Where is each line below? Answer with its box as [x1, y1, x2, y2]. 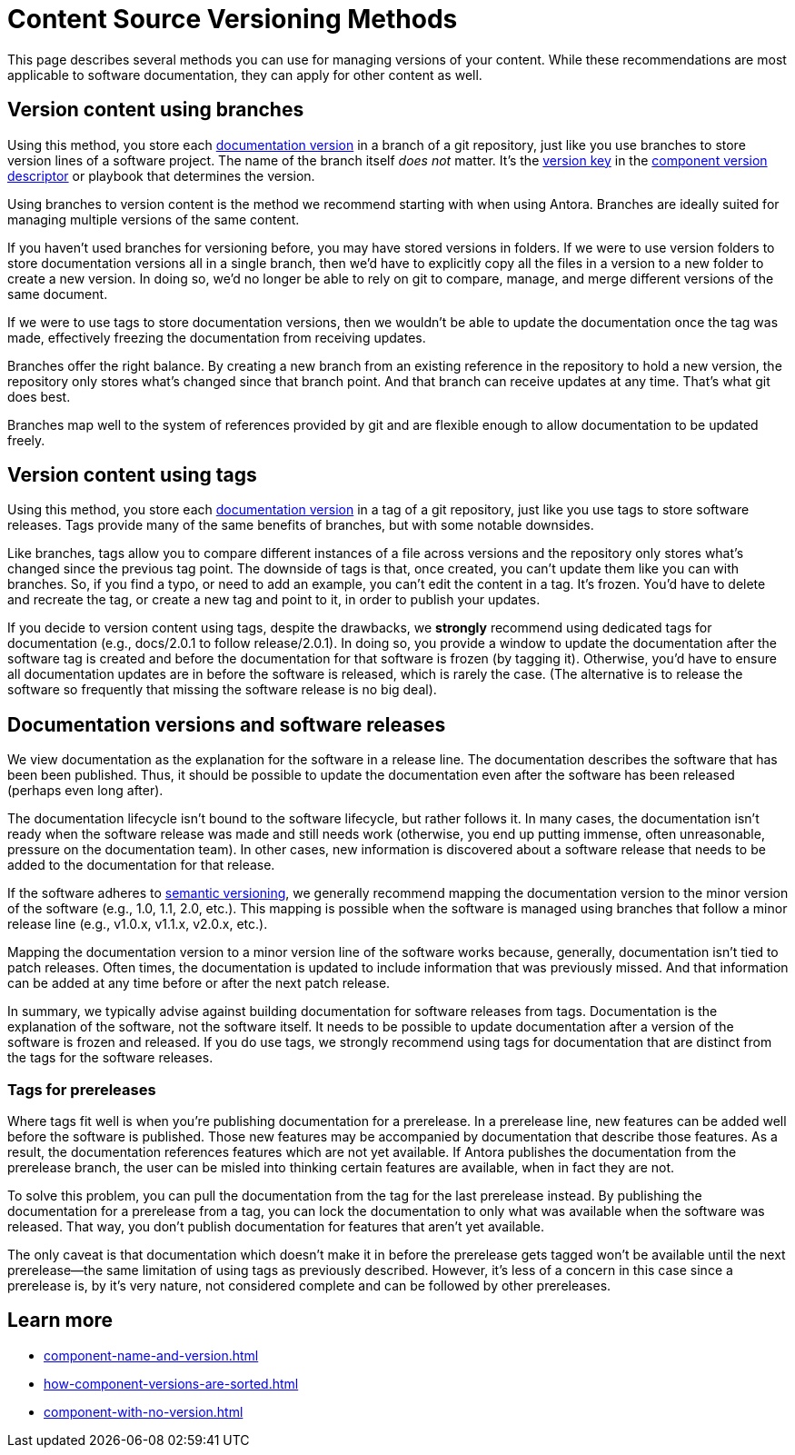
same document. [7, 285, 108, 302]
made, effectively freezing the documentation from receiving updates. [7, 329, 426, 345]
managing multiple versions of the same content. [7, 211, 300, 227]
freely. [7, 432, 45, 448]
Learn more [7, 1309, 114, 1332]
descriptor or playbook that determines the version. [7, 167, 315, 184]
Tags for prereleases [7, 1080, 156, 1099]
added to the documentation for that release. [7, 857, 275, 873]
